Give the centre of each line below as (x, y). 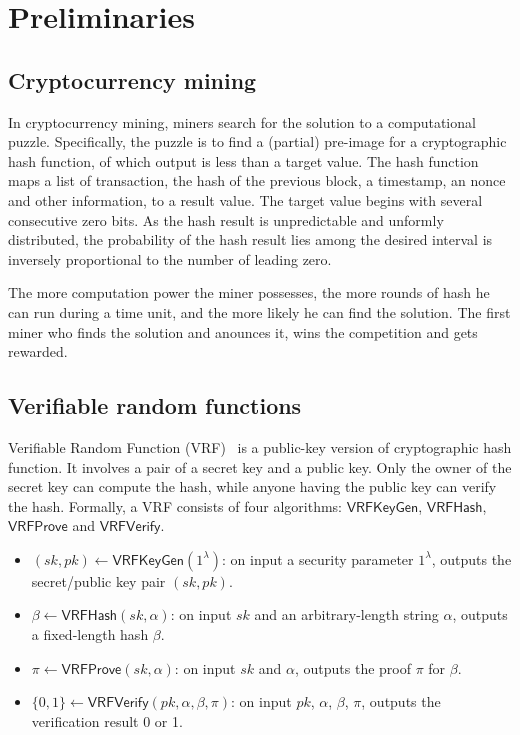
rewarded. (38, 351)
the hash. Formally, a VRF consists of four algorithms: (175, 505)
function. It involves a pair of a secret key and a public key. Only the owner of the (260, 466)
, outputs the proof (353, 667)
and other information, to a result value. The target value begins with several (245, 199)
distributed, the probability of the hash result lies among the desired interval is (250, 239)
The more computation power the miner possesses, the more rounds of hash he (249, 292)
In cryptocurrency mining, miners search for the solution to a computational (242, 121)
